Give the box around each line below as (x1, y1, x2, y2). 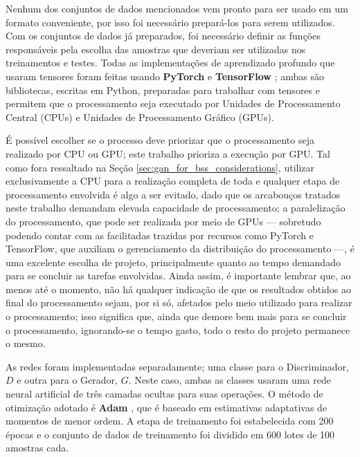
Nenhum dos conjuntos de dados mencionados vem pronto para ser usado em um (6, 1, 348, 15)
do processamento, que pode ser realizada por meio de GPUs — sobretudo (6, 214, 321, 228)
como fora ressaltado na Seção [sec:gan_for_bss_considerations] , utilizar (6, 160, 315, 174)
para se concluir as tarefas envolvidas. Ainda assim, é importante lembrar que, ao (6, 268, 351, 283)
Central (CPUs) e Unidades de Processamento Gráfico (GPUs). (6, 109, 274, 124)
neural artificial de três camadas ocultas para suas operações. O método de (6, 386, 323, 401)
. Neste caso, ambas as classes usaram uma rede (128, 373, 331, 387)
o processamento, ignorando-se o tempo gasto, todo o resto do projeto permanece (6, 322, 350, 337)
